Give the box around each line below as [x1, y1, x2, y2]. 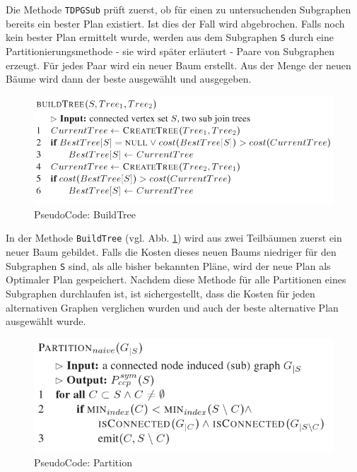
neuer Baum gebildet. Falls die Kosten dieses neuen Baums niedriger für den [6, 244, 336, 259]
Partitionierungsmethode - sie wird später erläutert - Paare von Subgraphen [6, 43, 334, 58]
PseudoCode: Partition [34, 454, 132, 469]
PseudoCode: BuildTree [34, 206, 136, 221]
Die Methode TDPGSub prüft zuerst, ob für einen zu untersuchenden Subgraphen [6, 2, 351, 16]
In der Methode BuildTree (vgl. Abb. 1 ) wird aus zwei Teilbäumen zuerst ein [6, 230, 342, 245]
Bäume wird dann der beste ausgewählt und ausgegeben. [6, 71, 252, 86]
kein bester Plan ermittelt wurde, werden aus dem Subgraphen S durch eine [6, 30, 334, 45]
